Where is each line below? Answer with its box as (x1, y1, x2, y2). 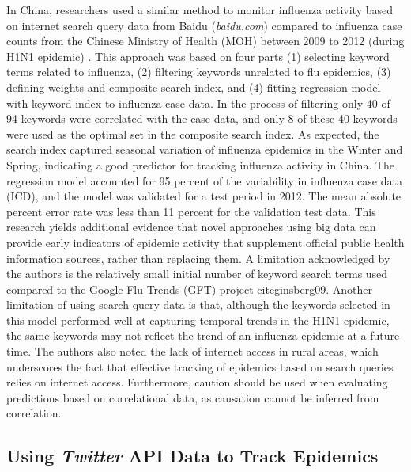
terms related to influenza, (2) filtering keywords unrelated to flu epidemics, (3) (6, 63, 391, 80)
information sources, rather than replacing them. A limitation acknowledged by (6, 249, 390, 266)
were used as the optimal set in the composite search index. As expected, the (6, 125, 379, 142)
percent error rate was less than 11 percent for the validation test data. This (6, 203, 376, 219)
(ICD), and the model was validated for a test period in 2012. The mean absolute (6, 188, 402, 204)
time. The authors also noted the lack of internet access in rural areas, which (6, 343, 379, 360)
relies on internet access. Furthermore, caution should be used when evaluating (6, 374, 388, 390)
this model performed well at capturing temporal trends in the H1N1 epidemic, (6, 311, 390, 328)
